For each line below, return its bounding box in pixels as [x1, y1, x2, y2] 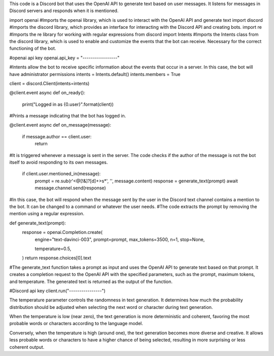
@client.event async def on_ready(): [9, 90, 86, 96]
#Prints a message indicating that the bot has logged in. [9, 113, 126, 119]
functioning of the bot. [9, 46, 56, 52]
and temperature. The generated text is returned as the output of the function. [9, 279, 173, 285]
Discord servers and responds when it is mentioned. [9, 8, 119, 14]
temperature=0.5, [35, 246, 72, 252]
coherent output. [9, 344, 45, 350]
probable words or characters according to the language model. [9, 321, 143, 327]
